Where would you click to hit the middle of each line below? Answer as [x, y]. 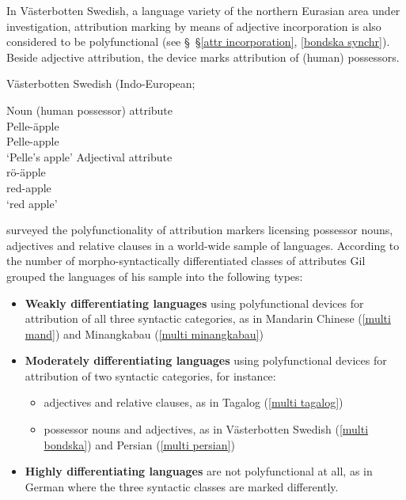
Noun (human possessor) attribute [90, 110]
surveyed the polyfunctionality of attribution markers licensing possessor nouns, [200, 230]
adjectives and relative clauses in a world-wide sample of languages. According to [203, 245]
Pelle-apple [33, 141]
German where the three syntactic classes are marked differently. [182, 486]
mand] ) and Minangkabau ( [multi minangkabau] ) [144, 333]
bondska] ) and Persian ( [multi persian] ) [139, 444]
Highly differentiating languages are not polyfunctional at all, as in [199, 471]
